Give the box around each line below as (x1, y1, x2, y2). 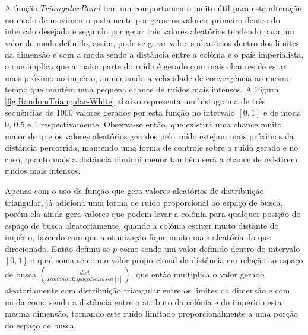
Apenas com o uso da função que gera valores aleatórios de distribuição (5, 184, 264, 196)
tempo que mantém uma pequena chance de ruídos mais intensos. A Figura (5, 83, 279, 95)
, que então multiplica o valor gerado (131, 268, 265, 280)
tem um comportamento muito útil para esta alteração (103, 2, 302, 14)
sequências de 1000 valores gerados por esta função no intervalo (5, 106, 235, 119)
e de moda (263, 106, 301, 119)
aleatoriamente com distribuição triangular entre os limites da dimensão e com (5, 284, 290, 296)
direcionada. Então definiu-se (5, 242, 110, 254)
